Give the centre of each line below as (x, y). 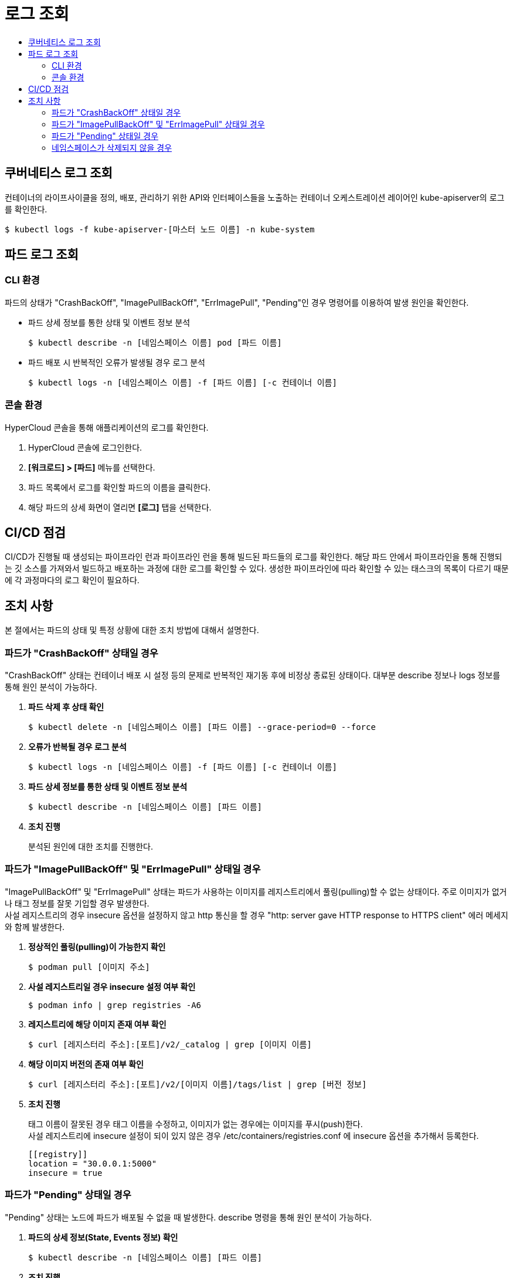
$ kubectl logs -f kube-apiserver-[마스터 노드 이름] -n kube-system (160, 229)
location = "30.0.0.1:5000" (93, 1163)
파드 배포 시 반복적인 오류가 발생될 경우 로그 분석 (117, 362)
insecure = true (65, 1173)
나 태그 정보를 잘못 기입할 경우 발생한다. (77, 903)
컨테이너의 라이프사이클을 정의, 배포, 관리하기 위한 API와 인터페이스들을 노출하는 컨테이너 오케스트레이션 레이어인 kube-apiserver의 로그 (255, 197)
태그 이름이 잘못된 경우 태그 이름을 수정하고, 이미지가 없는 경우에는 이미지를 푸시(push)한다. (196, 1124)
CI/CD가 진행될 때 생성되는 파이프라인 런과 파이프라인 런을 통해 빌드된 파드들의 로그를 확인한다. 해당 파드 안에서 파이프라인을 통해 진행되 (254, 557)
